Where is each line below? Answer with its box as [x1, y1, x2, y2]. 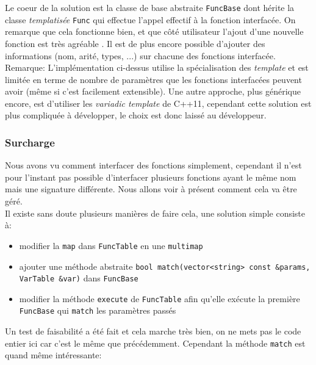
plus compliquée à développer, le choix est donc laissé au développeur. [5, 109, 267, 121]
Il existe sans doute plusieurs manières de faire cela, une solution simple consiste [5, 206, 305, 219]
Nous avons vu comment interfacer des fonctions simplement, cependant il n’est [5, 159, 302, 172]
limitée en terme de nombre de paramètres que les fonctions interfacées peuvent [5, 73, 302, 85]
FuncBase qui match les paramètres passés [19, 304, 176, 317]
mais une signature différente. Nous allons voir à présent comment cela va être [5, 182, 297, 195]
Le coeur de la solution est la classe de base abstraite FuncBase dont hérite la [5, 1, 295, 13]
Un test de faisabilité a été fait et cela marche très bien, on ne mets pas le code [5, 325, 301, 338]
